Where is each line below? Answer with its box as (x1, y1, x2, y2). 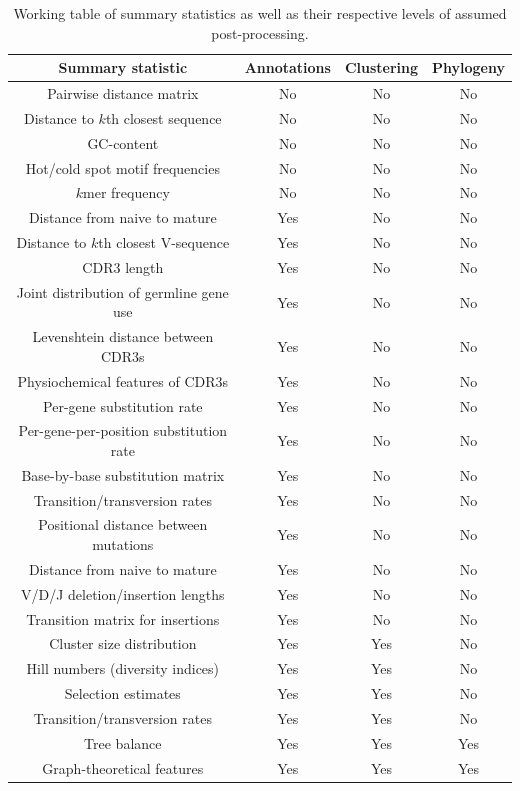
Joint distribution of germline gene (16, 281, 229, 302)
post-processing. (211, 22, 309, 43)
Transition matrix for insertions (26, 608, 220, 629)
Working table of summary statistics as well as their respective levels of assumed (13, 3, 507, 23)
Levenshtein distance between (32, 326, 214, 347)
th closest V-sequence (98, 232, 230, 253)
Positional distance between (38, 514, 208, 535)
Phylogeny (432, 57, 505, 78)
